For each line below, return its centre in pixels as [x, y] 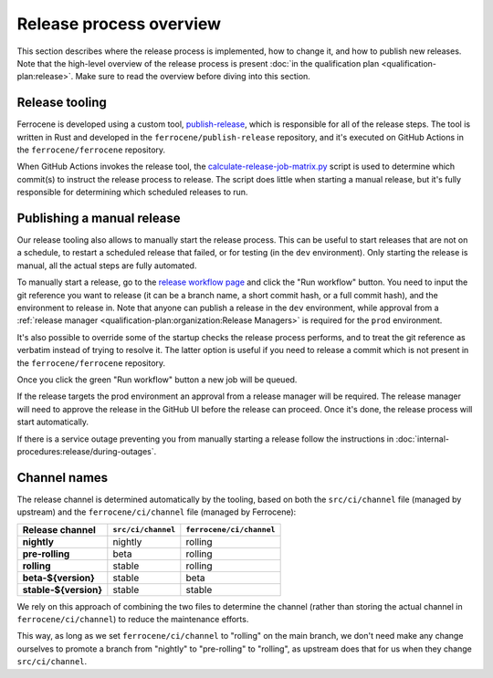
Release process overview [119, 24]
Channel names [63, 478]
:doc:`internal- [422, 439]
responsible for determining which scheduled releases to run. [132, 193]
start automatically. [53, 422]
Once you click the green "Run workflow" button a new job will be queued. [157, 380]
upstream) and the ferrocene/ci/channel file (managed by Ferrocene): [157, 512]
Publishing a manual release [99, 218]
